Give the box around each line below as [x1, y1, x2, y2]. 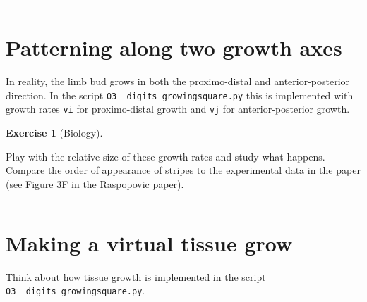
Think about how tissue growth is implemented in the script [6, 269, 266, 284]
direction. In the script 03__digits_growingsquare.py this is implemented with [6, 87, 354, 102]
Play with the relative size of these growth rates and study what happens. [6, 149, 325, 163]
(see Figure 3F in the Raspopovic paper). [6, 176, 184, 191]
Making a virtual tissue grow [6, 228, 293, 257]
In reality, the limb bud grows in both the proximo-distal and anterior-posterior [6, 74, 350, 89]
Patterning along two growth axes [6, 33, 342, 62]
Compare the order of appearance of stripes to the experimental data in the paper [6, 163, 361, 177]
